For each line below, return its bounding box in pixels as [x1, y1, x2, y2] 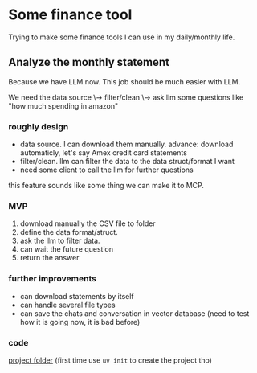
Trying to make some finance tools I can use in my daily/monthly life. [8, 32, 235, 42]
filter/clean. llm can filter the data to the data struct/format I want [19, 157, 235, 166]
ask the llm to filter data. [19, 236, 100, 246]
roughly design [8, 121, 69, 132]
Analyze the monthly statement [8, 55, 170, 69]
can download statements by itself [19, 291, 134, 301]
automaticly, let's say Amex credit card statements [19, 148, 187, 158]
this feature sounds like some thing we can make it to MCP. [8, 181, 205, 191]
